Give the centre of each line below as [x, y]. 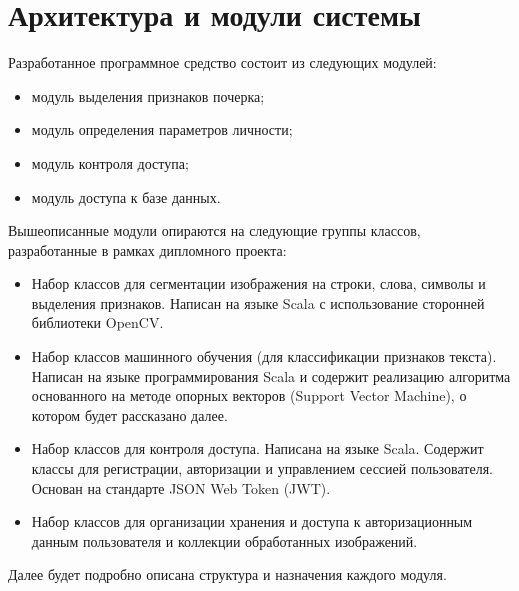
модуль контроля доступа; [110, 162]
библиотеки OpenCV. [97, 322]
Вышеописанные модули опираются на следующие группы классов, [214, 230]
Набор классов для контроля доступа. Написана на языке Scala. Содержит [257, 448]
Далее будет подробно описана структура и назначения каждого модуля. [227, 574]
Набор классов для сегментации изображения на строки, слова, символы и [258, 283]
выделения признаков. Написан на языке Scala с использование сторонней [258, 302]
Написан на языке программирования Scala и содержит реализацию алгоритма [271, 375]
